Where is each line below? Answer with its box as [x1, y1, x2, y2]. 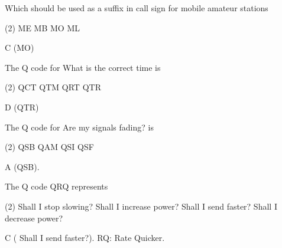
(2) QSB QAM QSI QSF [5, 141, 94, 153]
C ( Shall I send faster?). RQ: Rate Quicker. [5, 231, 165, 244]
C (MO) [5, 41, 34, 54]
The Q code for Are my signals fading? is [5, 120, 154, 133]
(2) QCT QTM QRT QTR [5, 81, 101, 93]
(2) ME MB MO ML [5, 21, 80, 34]
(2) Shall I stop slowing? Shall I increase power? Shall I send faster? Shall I [5, 200, 277, 212]
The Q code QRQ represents [5, 180, 108, 192]
